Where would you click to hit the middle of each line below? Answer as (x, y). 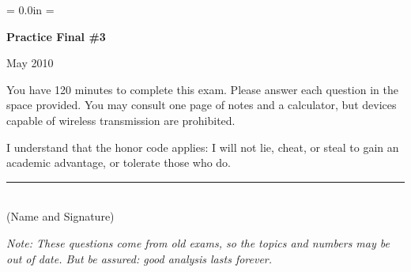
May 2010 (30, 63)
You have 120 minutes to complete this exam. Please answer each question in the (202, 89)
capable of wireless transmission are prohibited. (121, 120)
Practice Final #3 (56, 36)
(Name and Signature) (60, 216)
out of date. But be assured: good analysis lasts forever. (140, 258)
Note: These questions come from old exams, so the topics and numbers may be (198, 242)
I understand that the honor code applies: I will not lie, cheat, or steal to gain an (203, 147)
